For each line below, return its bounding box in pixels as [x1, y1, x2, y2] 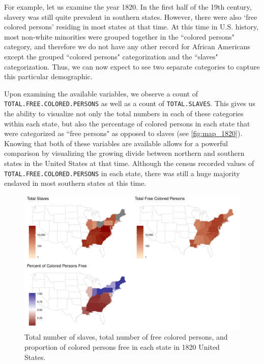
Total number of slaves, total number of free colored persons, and [24, 332, 228, 342]
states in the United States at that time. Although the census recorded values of [4, 157, 254, 168]
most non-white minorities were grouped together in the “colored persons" [4, 31, 234, 42]
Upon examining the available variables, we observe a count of [4, 88, 198, 98]
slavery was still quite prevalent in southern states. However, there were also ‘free [4, 11, 257, 22]
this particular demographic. [4, 71, 93, 82]
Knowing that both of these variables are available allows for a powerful [4, 138, 228, 148]
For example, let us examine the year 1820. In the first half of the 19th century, [4, 2, 252, 12]
